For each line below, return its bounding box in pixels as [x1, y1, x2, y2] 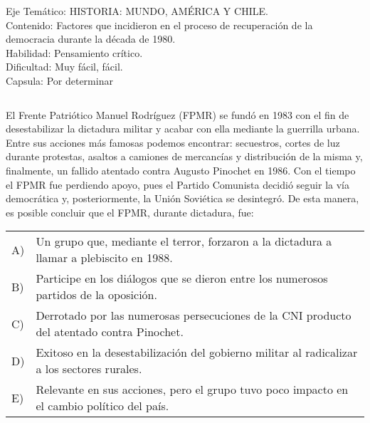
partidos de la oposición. [36, 286, 157, 303]
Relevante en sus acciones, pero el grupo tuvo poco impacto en [36, 381, 349, 398]
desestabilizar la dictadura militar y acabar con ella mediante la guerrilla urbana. [6, 121, 360, 136]
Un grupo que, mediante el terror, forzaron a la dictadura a [36, 233, 332, 250]
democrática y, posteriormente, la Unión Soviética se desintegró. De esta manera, [6, 191, 359, 206]
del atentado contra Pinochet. [36, 323, 184, 340]
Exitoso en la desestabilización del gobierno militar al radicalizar [36, 344, 358, 361]
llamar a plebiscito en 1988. [36, 249, 173, 266]
